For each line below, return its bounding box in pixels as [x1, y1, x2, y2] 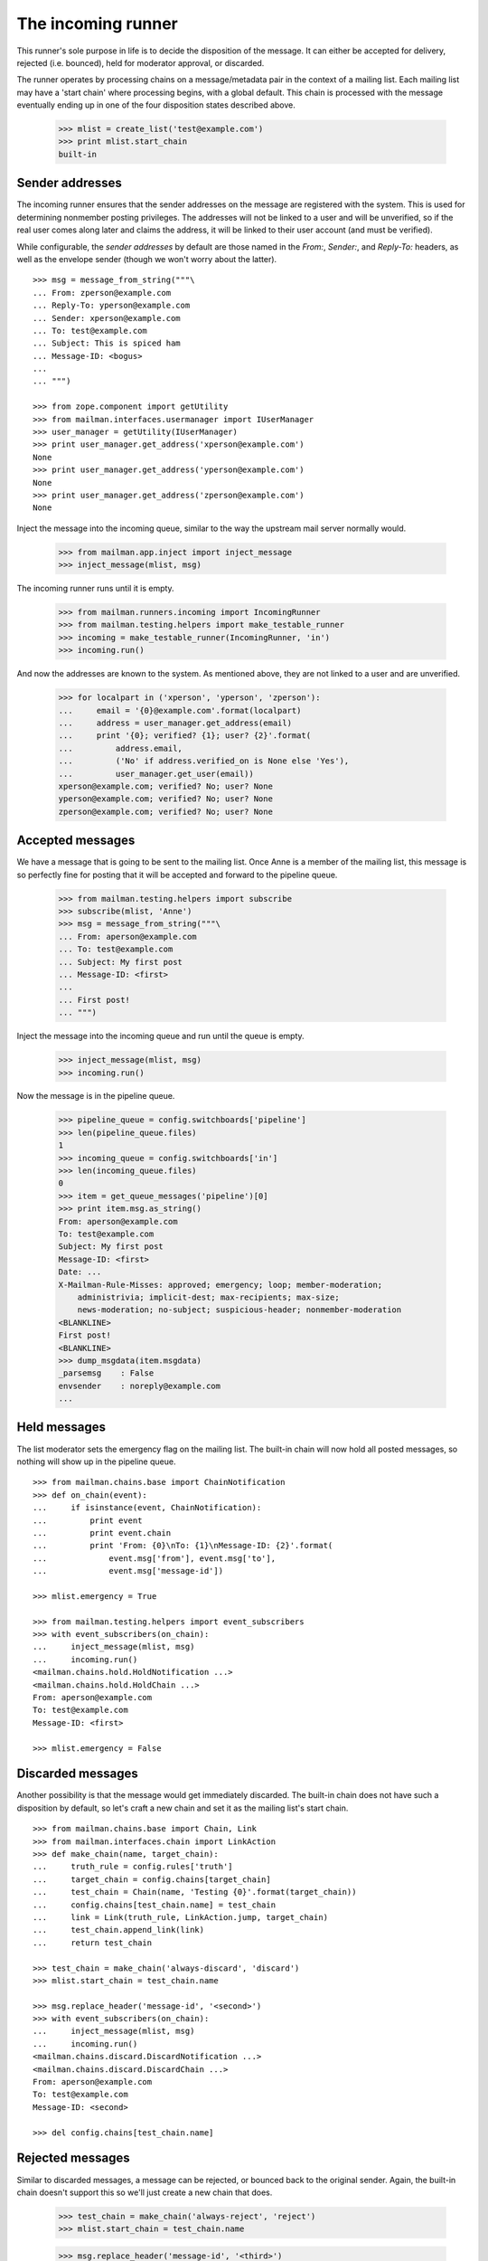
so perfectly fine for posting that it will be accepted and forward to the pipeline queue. [16, 869, 338, 880]
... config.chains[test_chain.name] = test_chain [33, 1899, 276, 1910]
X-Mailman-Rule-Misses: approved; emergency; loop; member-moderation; [58, 1280, 383, 1290]
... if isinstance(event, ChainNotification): [33, 1502, 262, 1513]
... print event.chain [33, 1528, 172, 1537]
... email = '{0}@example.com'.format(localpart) [58, 705, 302, 715]
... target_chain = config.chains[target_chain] [33, 1874, 271, 1885]
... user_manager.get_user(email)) [58, 769, 255, 779]
